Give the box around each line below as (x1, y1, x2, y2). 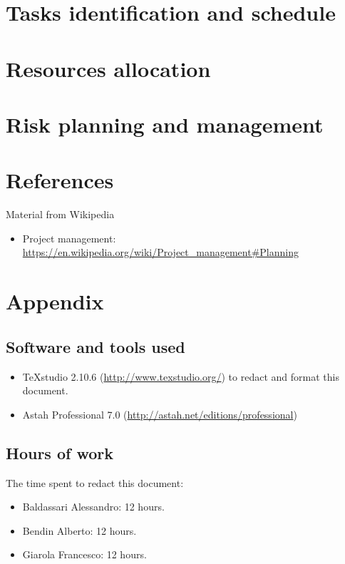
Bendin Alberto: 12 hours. (22, 523, 137, 538)
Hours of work (6, 441, 113, 463)
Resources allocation (6, 53, 211, 83)
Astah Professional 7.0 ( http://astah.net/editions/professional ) (22, 406, 297, 421)
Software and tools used (6, 335, 185, 357)
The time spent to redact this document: (6, 475, 184, 490)
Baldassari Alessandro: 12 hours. (22, 499, 165, 514)
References (6, 165, 114, 195)
